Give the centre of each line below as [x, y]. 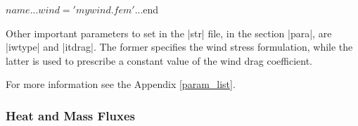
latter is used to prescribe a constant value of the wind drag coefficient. [159, 60]
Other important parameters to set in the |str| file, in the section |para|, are [169, 33]
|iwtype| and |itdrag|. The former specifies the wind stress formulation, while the [179, 47]
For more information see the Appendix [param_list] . [121, 84]
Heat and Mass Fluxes [71, 115]
